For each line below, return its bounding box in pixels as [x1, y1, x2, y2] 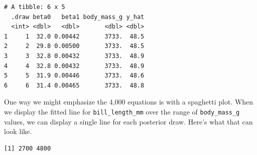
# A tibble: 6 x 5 [4, 3, 65, 10]
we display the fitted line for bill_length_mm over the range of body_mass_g [4, 106, 240, 116]
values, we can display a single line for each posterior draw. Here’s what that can [4, 116, 253, 126]
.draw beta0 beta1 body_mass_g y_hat [11, 13, 145, 20]
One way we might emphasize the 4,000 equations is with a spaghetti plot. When [4, 96, 253, 107]
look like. [4, 126, 32, 136]
